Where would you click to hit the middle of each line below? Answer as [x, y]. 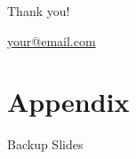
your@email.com [52, 40]
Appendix [68, 102]
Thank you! [39, 11]
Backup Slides [45, 144]
